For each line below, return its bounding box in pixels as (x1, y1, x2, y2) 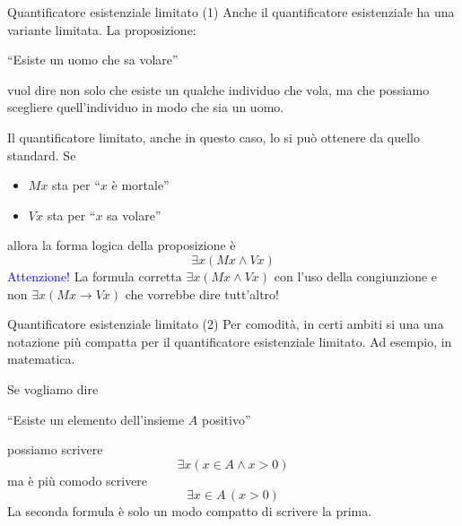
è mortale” (111, 176, 170, 194)
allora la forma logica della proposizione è (7, 236, 236, 254)
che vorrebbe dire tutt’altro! (125, 284, 279, 303)
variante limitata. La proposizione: (7, 20, 196, 39)
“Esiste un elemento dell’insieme (7, 410, 185, 428)
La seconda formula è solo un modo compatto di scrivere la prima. (7, 502, 372, 521)
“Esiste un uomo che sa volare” (7, 50, 179, 69)
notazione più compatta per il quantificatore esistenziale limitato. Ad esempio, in (7, 332, 452, 350)
